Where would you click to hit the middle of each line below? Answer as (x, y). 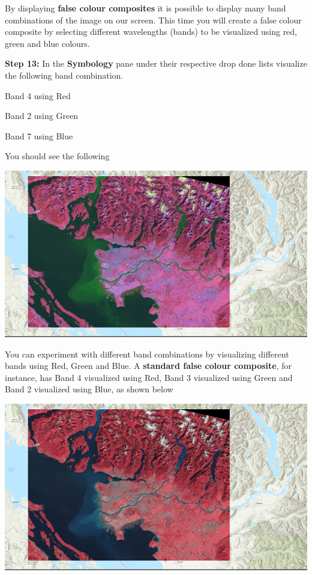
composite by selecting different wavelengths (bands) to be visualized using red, (151, 32)
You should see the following (57, 156)
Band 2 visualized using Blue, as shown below (89, 389)
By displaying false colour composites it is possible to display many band (145, 8)
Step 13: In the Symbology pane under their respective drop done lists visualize (156, 63)
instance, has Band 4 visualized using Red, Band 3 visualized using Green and (149, 377)
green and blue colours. (47, 43)
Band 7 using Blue (39, 135)
